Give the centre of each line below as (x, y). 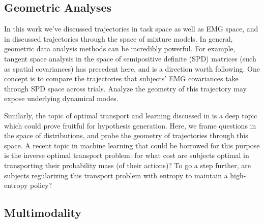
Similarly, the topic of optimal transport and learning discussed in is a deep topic (131, 115)
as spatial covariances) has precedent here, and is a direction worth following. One (132, 68)
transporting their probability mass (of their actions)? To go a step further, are (127, 165)
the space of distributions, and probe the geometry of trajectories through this (126, 135)
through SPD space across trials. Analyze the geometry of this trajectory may (125, 88)
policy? (41, 185)
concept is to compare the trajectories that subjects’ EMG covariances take (121, 78)
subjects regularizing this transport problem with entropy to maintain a (116, 175)
